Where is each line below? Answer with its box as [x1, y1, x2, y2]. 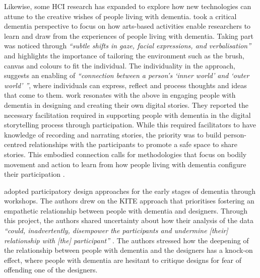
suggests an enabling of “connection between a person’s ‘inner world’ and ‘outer [4, 70, 249, 81]
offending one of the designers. [4, 264, 98, 275]
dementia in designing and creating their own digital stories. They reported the [4, 99, 249, 110]
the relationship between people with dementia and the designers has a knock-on [4, 245, 253, 255]
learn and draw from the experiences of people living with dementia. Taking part [4, 30, 253, 41]
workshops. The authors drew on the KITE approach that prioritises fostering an [4, 195, 254, 206]
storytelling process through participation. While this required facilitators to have [4, 119, 256, 130]
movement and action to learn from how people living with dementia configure [4, 159, 246, 169]
